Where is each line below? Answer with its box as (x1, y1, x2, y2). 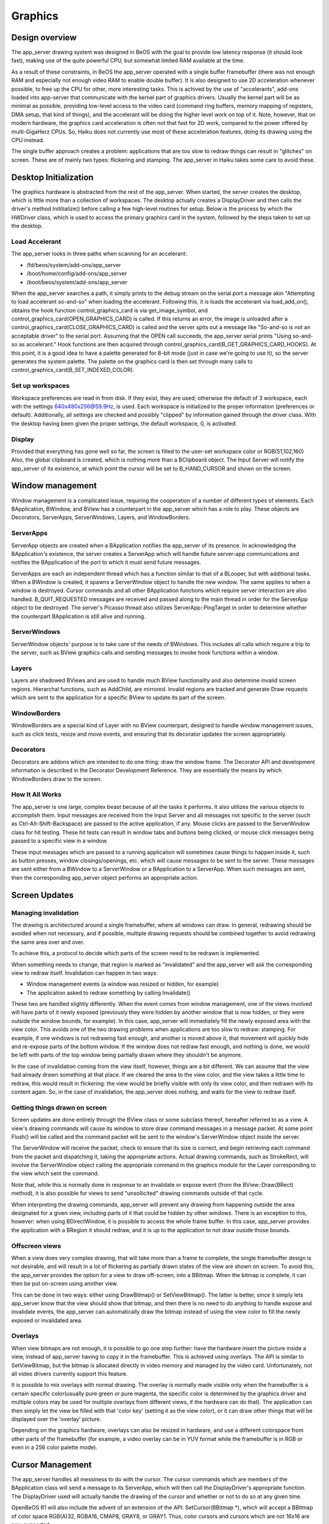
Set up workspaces (11, 382, 70, 390)
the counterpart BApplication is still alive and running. (11, 613, 146, 620)
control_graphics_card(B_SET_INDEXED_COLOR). (11, 366, 135, 374)
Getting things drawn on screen (11, 1103, 107, 1112)
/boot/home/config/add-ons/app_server (26, 270, 127, 277)
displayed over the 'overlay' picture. (11, 1415, 102, 1423)
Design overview (11, 32, 77, 43)
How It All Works (11, 790, 62, 799)
